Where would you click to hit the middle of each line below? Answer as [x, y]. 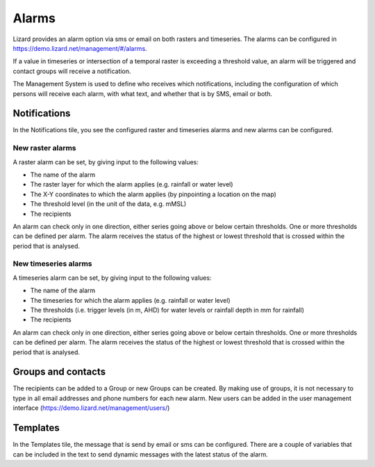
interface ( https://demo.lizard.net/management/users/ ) [91, 408]
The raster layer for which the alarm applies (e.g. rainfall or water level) [132, 184]
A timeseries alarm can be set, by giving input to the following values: [112, 278]
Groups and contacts [59, 372]
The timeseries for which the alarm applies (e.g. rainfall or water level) [130, 300]
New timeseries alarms [53, 264]
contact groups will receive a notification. [72, 71]
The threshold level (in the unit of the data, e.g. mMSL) [108, 204]
